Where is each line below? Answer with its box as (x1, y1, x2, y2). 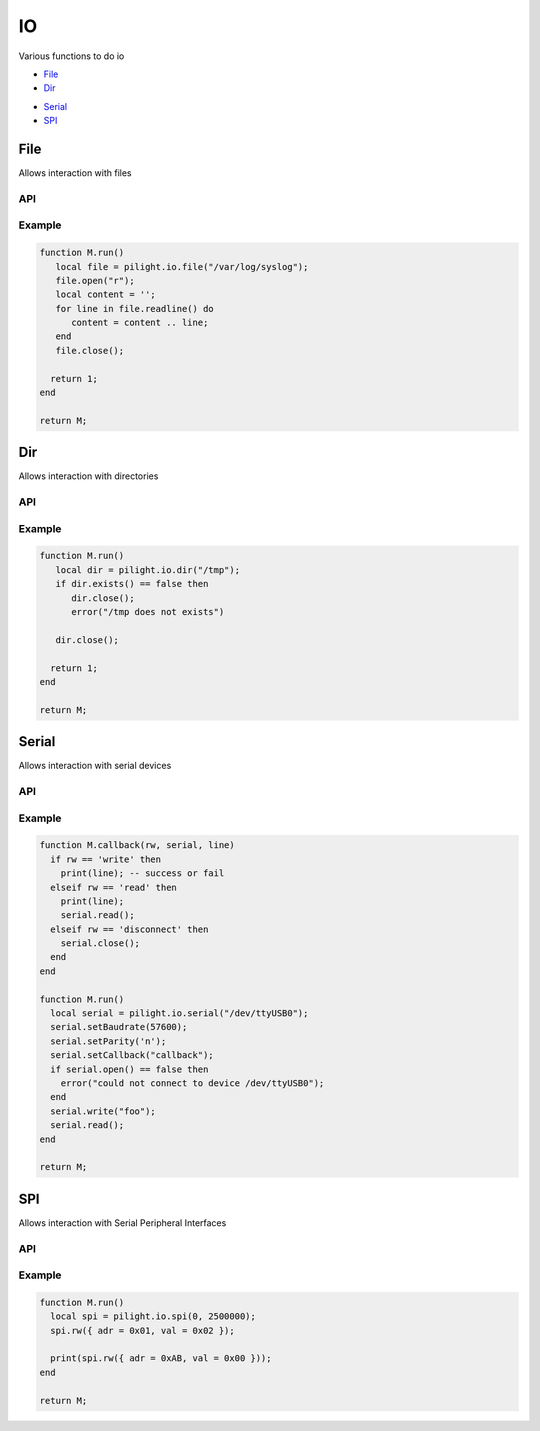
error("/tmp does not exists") (71, 606, 225, 617)
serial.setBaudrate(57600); (50, 1021, 188, 1033)
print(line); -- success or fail (60, 868, 225, 879)
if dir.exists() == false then (55, 578, 209, 590)
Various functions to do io (18, 50, 125, 62)
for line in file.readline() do (55, 303, 214, 314)
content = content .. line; (71, 317, 209, 329)
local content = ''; (55, 289, 157, 300)
